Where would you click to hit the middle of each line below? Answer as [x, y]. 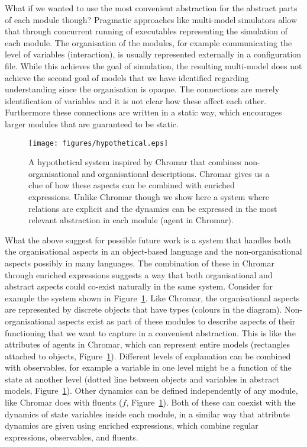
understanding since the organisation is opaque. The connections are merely [142, 89]
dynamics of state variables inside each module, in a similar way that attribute [147, 414]
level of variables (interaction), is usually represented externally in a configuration [153, 54]
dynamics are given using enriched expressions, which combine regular [132, 425]
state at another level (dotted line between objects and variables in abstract [142, 379]
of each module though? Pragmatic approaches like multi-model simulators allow [151, 19]
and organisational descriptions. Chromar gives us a [176, 173]
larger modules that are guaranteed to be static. [92, 123]
